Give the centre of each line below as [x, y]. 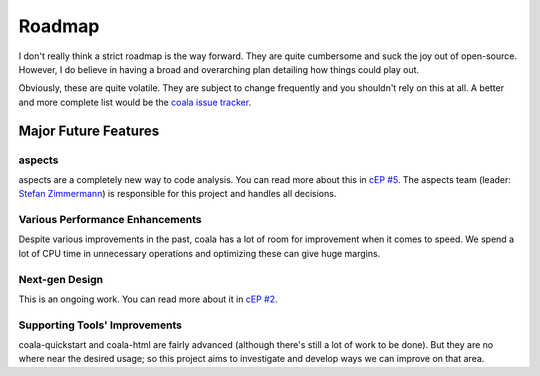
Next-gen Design [61, 279]
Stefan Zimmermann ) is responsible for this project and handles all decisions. [177, 194]
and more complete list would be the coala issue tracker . [135, 102]
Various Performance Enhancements [110, 220]
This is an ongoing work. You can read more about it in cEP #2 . [148, 299]
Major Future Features [89, 130]
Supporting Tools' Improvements [100, 325]
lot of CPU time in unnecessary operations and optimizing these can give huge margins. [199, 253]
